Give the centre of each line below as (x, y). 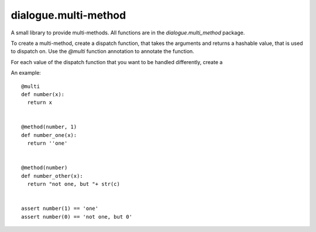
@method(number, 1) (49, 127)
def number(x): (43, 94)
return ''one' (47, 143)
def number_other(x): (52, 176)
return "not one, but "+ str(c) (73, 184)
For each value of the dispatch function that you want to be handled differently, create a (117, 62)
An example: (26, 73)
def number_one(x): (49, 135)
